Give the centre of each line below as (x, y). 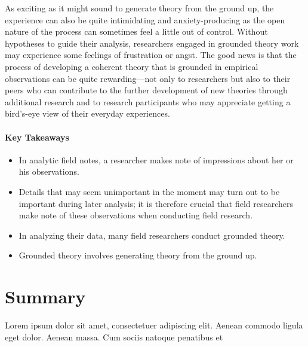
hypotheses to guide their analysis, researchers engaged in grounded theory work (152, 43)
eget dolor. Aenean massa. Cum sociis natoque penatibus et (114, 337)
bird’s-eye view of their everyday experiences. (87, 113)
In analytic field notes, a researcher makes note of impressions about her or (156, 159)
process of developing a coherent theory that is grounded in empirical (132, 66)
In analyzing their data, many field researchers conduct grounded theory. (152, 235)
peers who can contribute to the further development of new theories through (146, 90)
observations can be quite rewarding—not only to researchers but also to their (148, 78)
